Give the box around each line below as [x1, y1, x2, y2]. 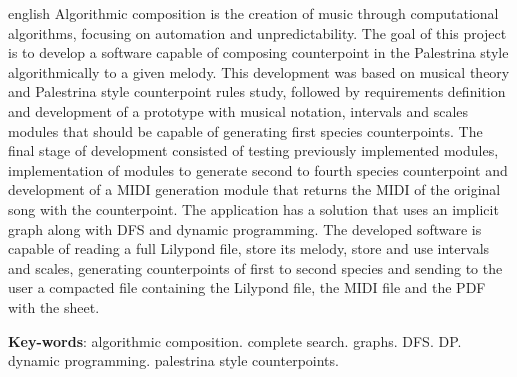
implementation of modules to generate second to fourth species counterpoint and [8, 159, 508, 180]
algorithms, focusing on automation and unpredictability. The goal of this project [8, 22, 507, 43]
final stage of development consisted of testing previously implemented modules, [8, 140, 499, 161]
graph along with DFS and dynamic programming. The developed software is [8, 218, 482, 239]
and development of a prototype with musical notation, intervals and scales [8, 100, 469, 121]
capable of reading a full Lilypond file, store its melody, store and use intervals [8, 238, 490, 259]
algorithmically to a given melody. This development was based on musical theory [8, 61, 510, 82]
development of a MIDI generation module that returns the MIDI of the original [8, 179, 501, 200]
